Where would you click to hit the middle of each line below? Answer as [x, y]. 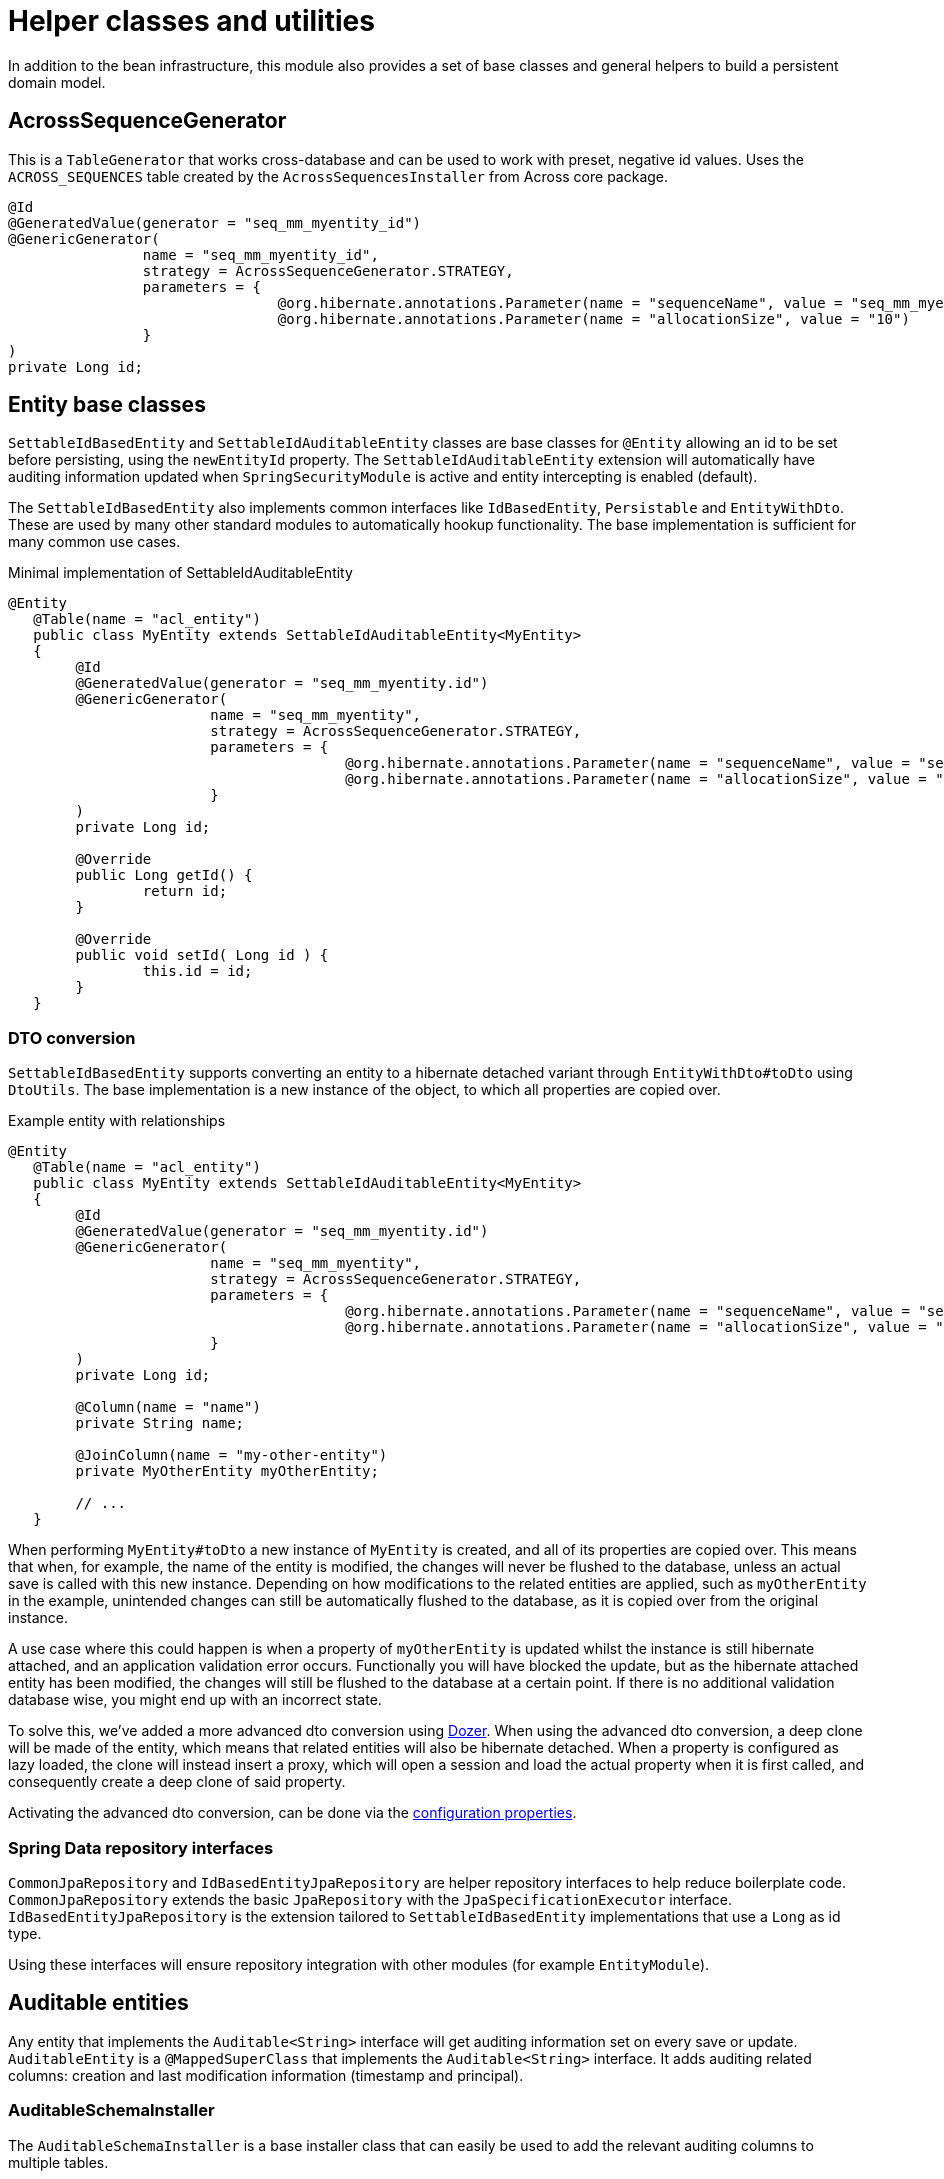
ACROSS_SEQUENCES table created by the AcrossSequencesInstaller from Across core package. [338, 176]
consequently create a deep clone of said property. [177, 1782]
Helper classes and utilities [191, 21]
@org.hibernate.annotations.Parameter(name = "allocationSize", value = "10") [593, 318]
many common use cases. [94, 542]
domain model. [57, 82]
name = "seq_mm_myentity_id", [260, 254]
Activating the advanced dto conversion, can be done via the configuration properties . [292, 1813]
